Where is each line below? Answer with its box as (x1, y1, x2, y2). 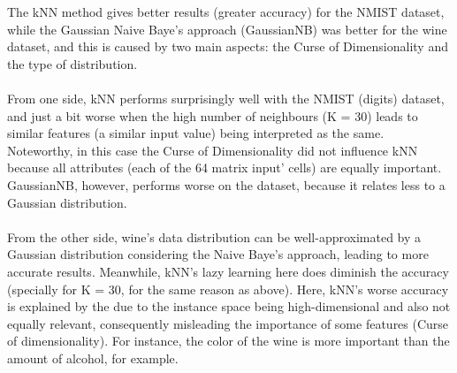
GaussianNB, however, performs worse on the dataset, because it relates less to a (7, 175, 446, 194)
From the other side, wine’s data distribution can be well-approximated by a (7, 227, 422, 246)
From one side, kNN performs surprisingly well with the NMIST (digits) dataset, (7, 88, 445, 107)
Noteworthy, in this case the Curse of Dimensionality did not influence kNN (7, 141, 418, 159)
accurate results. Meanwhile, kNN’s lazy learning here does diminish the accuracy (7, 262, 449, 280)
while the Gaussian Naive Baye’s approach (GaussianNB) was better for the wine (7, 19, 447, 38)
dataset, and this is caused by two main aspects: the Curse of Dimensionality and (7, 37, 448, 56)
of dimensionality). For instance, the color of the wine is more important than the (7, 331, 450, 350)
